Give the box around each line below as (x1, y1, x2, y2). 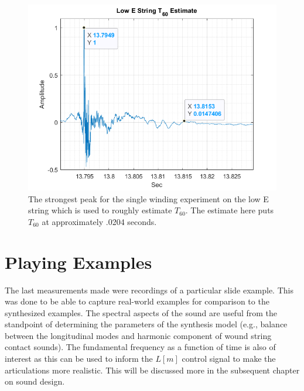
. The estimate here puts (185, 204, 274, 216)
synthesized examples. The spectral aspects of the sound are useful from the (5, 306, 278, 319)
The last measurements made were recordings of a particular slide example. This (5, 283, 293, 296)
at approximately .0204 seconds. (42, 215, 157, 227)
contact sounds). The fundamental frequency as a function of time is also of (5, 341, 276, 353)
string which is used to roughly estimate (28, 204, 172, 216)
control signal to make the (182, 352, 276, 365)
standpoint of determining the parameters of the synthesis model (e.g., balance (5, 318, 288, 330)
